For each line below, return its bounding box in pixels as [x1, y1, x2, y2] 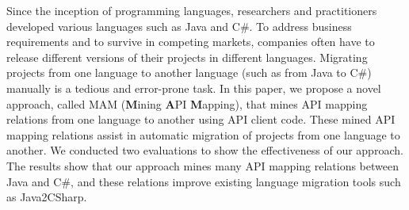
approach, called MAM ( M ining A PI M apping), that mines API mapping [6, 95, 368, 112]
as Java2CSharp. [6, 189, 87, 205]
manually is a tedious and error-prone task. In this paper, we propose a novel [6, 79, 381, 96]
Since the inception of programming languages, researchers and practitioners [6, 2, 377, 18]
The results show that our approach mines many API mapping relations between [6, 157, 399, 174]
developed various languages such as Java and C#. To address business [6, 17, 352, 34]
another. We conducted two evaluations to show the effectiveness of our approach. [6, 142, 403, 158]
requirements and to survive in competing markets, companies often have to [6, 33, 375, 50]
